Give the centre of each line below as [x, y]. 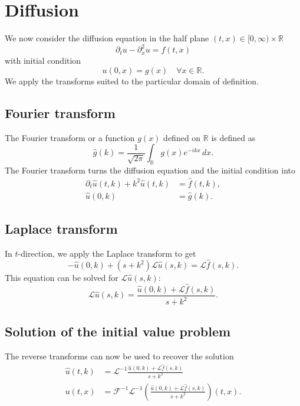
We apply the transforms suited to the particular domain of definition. [132, 81]
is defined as [233, 137]
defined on [182, 137]
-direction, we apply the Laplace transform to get [107, 253]
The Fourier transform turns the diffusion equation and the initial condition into [150, 170]
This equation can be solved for [62, 278]
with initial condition [43, 60]
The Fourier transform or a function [70, 137]
